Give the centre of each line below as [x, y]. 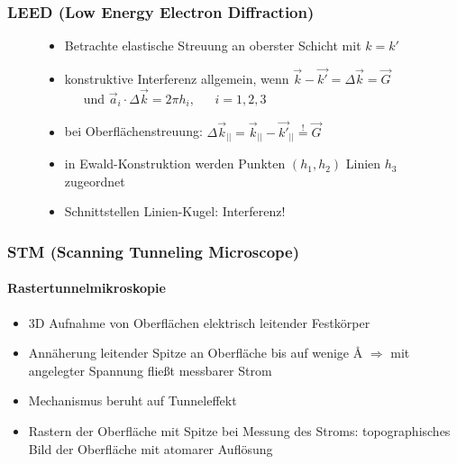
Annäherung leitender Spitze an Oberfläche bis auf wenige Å [196, 353]
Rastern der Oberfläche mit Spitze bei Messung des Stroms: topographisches [239, 430]
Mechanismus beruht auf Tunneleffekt [133, 400]
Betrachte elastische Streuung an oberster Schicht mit [213, 45]
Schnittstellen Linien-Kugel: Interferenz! [175, 211]
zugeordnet [95, 181]
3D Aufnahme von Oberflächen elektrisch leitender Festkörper [199, 322]
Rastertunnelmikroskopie [87, 288]
